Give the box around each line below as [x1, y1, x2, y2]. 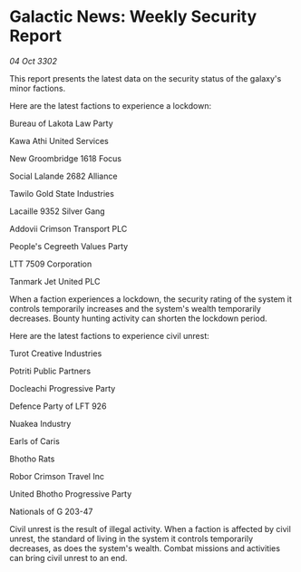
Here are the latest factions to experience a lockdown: [9, 100, 211, 111]
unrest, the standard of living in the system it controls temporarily [9, 533, 254, 544]
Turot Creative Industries [9, 347, 102, 359]
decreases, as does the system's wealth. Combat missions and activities [9, 542, 281, 554]
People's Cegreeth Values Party [9, 240, 129, 251]
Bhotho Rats [9, 453, 55, 464]
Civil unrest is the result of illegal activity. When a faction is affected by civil [9, 523, 292, 534]
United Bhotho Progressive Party [9, 488, 132, 499]
